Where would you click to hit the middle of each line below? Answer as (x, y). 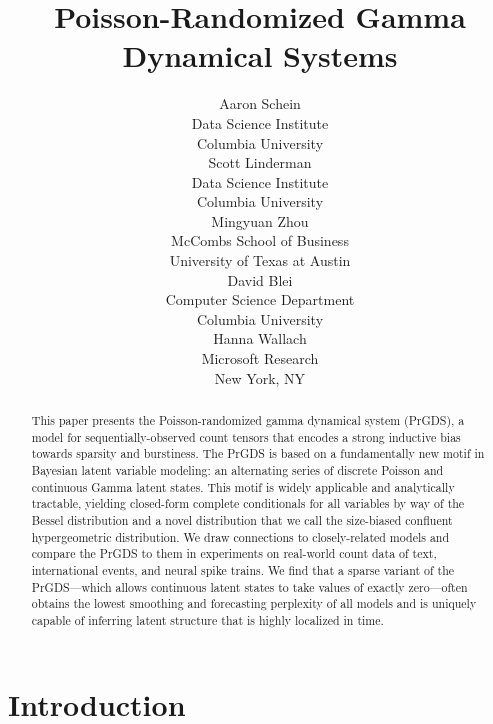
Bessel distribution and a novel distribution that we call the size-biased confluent (242, 519)
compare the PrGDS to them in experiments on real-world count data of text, (234, 553)
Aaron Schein (260, 103)
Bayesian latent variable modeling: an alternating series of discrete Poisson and (237, 469)
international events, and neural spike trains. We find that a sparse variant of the (243, 569)
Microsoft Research (260, 358)
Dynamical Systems (260, 55)
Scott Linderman (260, 162)
